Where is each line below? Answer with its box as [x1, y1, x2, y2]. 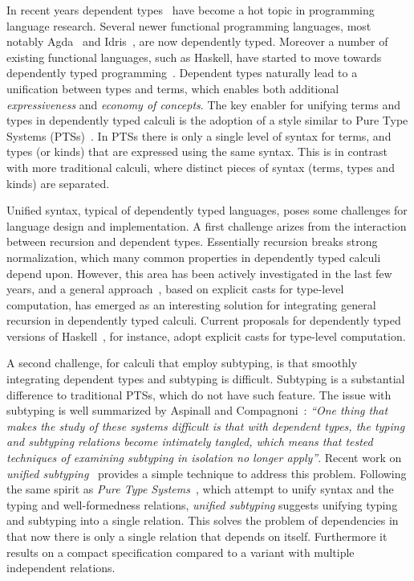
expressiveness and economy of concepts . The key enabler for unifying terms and [6, 96, 400, 113]
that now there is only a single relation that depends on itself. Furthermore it [6, 528, 388, 544]
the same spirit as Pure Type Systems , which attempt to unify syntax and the [6, 481, 394, 497]
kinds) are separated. [6, 174, 110, 191]
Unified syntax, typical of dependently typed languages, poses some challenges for [6, 202, 408, 219]
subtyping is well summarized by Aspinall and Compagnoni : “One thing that [6, 402, 388, 419]
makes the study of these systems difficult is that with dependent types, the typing [6, 417, 405, 434]
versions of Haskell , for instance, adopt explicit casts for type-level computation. [6, 327, 406, 344]
